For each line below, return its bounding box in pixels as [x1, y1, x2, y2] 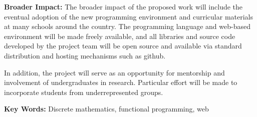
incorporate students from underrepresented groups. [4, 86, 163, 97]
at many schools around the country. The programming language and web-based [4, 21, 250, 31]
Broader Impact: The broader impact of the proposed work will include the [4, 1, 243, 11]
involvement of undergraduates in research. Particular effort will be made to [4, 77, 237, 87]
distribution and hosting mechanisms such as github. [4, 50, 166, 60]
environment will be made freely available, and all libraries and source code [4, 30, 235, 41]
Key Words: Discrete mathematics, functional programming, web [4, 103, 209, 114]
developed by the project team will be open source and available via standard [4, 40, 242, 51]
